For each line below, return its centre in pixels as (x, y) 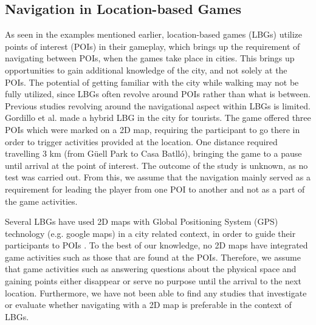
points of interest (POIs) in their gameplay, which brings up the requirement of (153, 46)
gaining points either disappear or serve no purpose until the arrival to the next (153, 281)
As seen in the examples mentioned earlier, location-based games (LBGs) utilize (154, 34)
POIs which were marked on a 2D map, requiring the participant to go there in (153, 129)
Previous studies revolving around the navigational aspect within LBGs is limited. (158, 105)
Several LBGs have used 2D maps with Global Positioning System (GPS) (142, 221)
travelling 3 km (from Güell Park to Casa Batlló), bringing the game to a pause (153, 153)
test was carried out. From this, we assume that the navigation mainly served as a (158, 177)
